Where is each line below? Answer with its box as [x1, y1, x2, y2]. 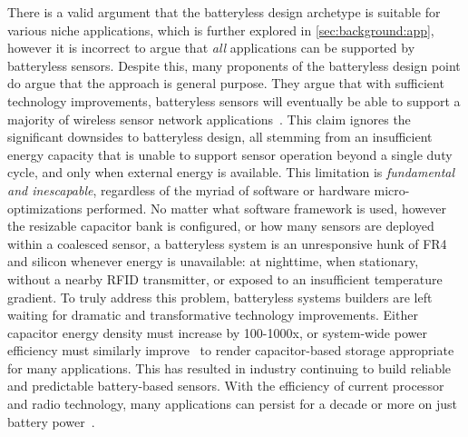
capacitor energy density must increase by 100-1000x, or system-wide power [7, 323, 427, 342]
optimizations [7, 198, 83, 217]
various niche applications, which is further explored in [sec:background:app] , [7, 20, 434, 39]
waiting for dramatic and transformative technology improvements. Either [7, 305, 418, 324]
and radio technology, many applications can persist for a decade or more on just [7, 394, 457, 413]
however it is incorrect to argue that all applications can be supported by [7, 38, 415, 57]
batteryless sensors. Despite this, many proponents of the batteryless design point [7, 55, 461, 74]
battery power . [7, 412, 95, 431]
